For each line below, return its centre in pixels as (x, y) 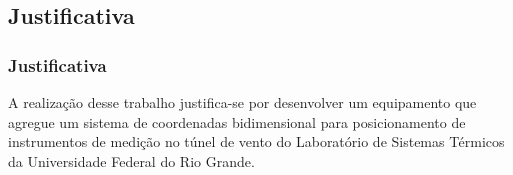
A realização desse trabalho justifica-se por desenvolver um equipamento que (242, 102)
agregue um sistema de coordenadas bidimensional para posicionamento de (237, 121)
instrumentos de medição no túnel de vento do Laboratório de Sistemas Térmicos (256, 141)
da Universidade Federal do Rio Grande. (131, 160)
